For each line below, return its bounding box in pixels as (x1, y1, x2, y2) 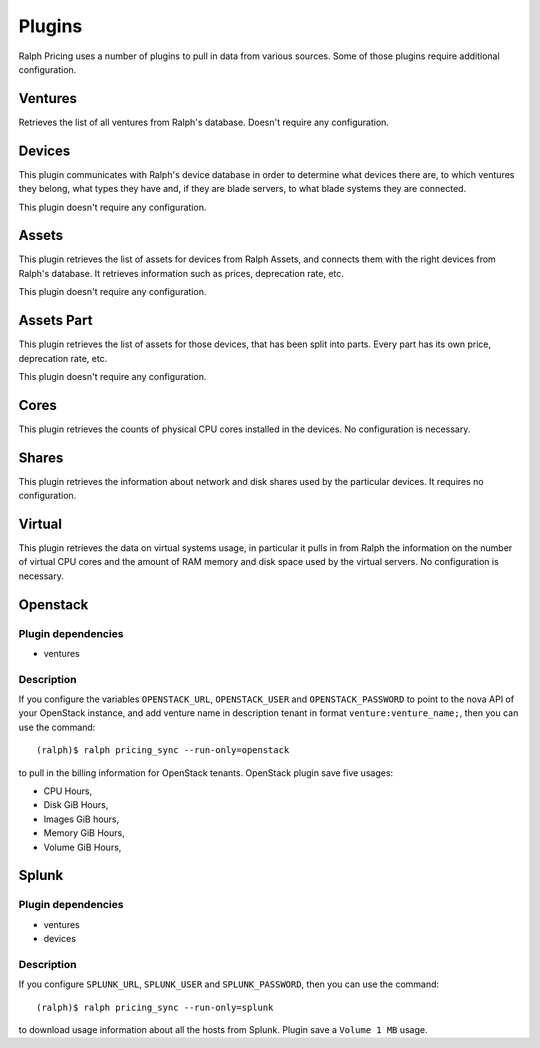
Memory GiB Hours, (43, 827, 125, 839)
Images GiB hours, (43, 813, 120, 825)
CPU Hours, (43, 785, 93, 797)
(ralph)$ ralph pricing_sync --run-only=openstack (36, 745, 290, 756)
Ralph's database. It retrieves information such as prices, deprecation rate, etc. (18, 267, 345, 279)
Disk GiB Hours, (43, 799, 109, 811)
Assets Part (18, 312, 93, 329)
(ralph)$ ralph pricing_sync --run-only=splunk (36, 1001, 274, 1013)
